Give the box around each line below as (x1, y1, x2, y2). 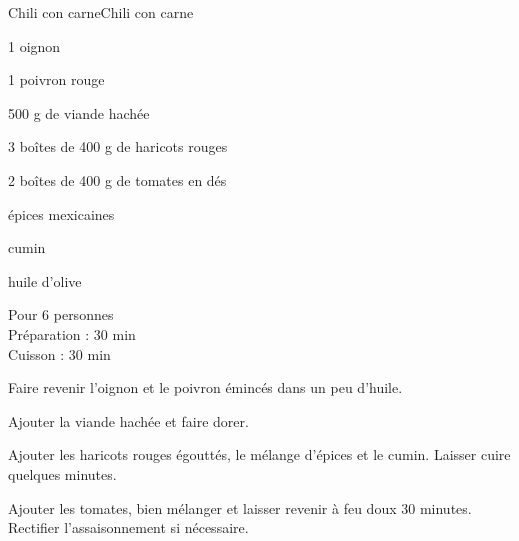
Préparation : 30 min (8, 323, 136, 344)
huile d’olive (8, 270, 82, 291)
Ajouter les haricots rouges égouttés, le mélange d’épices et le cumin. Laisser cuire (8, 444, 511, 465)
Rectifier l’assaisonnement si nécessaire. (8, 517, 249, 538)
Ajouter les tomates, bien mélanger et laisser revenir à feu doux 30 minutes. (8, 497, 472, 518)
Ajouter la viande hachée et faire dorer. (8, 410, 249, 431)
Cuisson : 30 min (8, 343, 111, 364)
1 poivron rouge (8, 69, 105, 90)
